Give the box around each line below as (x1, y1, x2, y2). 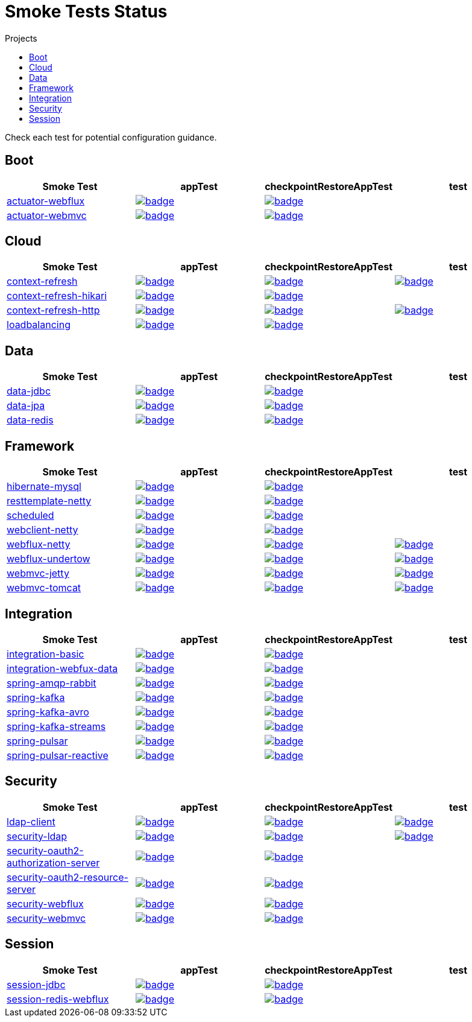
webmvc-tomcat (7, 582, 81, 594)
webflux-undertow (7, 553, 90, 565)
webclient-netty (7, 524, 78, 536)
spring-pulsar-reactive (7, 749, 109, 761)
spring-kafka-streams (7, 720, 106, 732)
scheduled (7, 509, 54, 522)
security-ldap (7, 830, 68, 842)
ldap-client (7, 815, 55, 828)
